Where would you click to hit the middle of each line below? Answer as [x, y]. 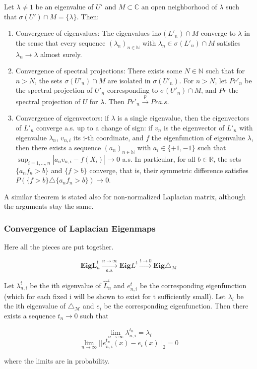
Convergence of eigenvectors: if [62, 118]
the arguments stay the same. [49, 206]
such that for [225, 71]
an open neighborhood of [179, 6]
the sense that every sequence [61, 42]
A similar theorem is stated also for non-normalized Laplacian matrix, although [125, 196]
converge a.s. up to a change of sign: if [94, 127]
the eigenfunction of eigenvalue [198, 137]
